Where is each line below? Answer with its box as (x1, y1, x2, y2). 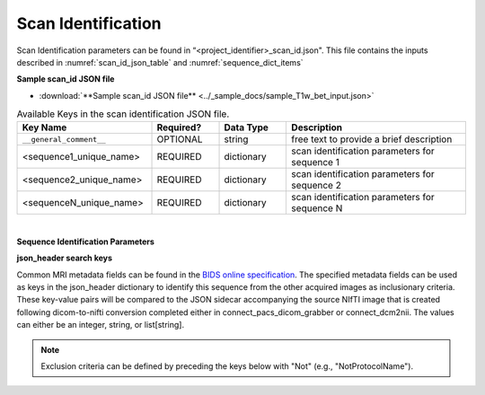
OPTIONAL (156, 133, 203, 145)
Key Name (22, 121, 67, 134)
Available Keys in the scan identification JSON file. (16, 108, 230, 120)
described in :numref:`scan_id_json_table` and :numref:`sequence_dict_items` (16, 57, 304, 67)
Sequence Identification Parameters (16, 236, 154, 247)
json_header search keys (16, 252, 112, 264)
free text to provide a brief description (291, 133, 453, 145)
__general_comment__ (22, 135, 107, 144)
